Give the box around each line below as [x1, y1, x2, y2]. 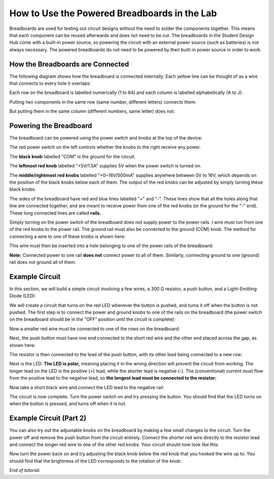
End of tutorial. [9, 467, 41, 473]
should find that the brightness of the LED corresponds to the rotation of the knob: [9, 458, 182, 464]
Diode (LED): [9, 293, 37, 299]
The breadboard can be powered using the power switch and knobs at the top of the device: [9, 135, 202, 141]
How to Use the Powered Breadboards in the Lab [9, 8, 217, 19]
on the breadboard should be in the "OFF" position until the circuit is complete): [9, 316, 176, 322]
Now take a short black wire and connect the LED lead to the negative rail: [9, 384, 164, 390]
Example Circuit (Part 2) [9, 414, 86, 423]
